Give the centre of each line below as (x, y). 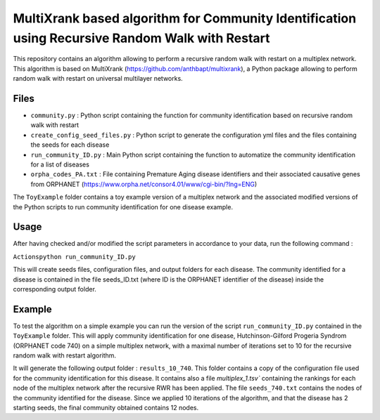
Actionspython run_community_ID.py (75, 257)
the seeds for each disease (70, 145)
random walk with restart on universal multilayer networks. (98, 79)
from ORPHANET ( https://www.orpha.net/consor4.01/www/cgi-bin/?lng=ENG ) (144, 184)
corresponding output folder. (55, 289)
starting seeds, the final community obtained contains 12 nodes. (106, 408)
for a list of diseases (60, 164)
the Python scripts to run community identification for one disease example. (123, 206)
